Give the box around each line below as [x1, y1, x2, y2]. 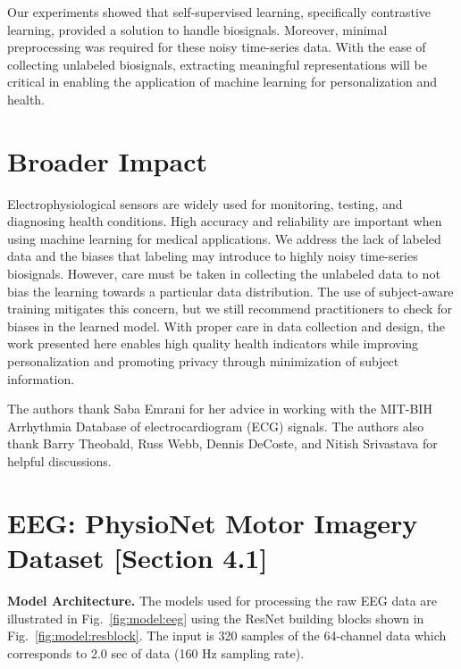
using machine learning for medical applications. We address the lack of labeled [7, 229, 441, 247]
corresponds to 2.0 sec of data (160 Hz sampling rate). [7, 643, 305, 662]
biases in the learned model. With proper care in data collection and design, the [7, 316, 446, 335]
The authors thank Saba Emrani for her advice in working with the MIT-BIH [7, 399, 432, 418]
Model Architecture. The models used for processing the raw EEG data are [7, 590, 438, 609]
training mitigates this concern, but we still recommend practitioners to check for [7, 299, 452, 318]
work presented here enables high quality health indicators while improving [7, 334, 419, 353]
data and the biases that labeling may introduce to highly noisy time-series [7, 247, 418, 265]
